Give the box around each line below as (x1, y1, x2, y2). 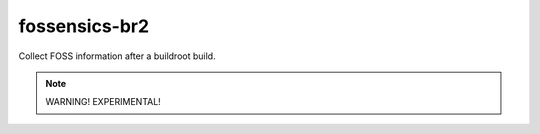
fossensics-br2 (18, 15, 150, 37)
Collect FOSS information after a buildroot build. (18, 50, 216, 62)
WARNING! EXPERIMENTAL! (45, 96, 162, 108)
